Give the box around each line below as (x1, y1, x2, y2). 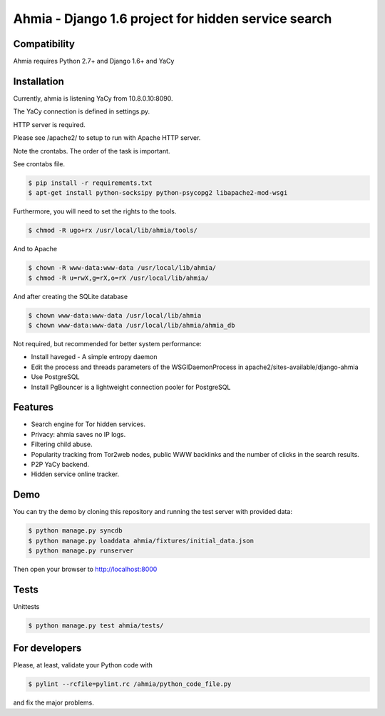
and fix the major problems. (13, 698, 94, 707)
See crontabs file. (13, 159, 66, 168)
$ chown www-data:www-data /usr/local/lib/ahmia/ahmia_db (28, 321, 235, 329)
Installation (13, 75, 64, 87)
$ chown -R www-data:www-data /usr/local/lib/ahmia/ (28, 264, 217, 272)
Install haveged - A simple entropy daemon (31, 353, 158, 361)
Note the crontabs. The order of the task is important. (13, 146, 170, 155)
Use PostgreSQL (31, 373, 80, 381)
